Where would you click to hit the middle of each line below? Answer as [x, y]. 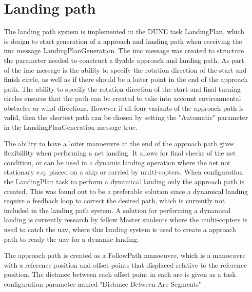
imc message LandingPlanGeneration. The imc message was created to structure [124, 50]
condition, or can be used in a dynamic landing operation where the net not [117, 162]
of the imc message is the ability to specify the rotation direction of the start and [125, 69]
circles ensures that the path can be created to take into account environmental [123, 98]
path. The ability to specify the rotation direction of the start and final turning [122, 88]
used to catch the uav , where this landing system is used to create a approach [120, 229]
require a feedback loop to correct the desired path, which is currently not [115, 201]
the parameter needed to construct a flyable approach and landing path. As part [124, 60]
